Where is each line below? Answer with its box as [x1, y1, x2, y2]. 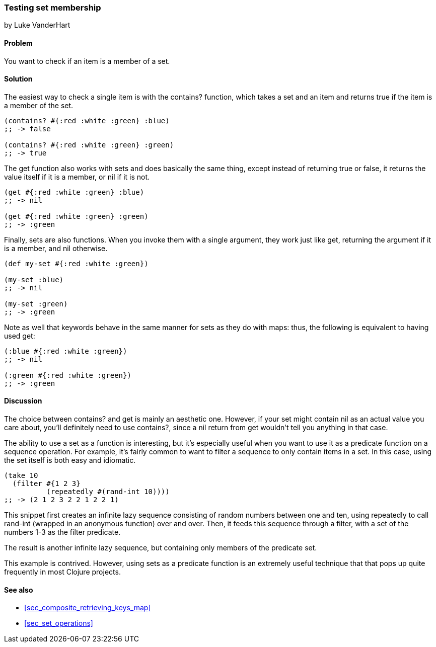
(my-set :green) [4, 299, 68, 308]
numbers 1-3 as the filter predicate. [4, 528, 121, 537]
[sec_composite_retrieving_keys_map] [24, 603, 151, 612]
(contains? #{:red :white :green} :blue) [4, 116, 170, 125]
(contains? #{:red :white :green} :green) [4, 140, 174, 149]
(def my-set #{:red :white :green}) [4, 259, 149, 268]
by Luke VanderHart [4, 21, 70, 30]
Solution [4, 74, 33, 84]
